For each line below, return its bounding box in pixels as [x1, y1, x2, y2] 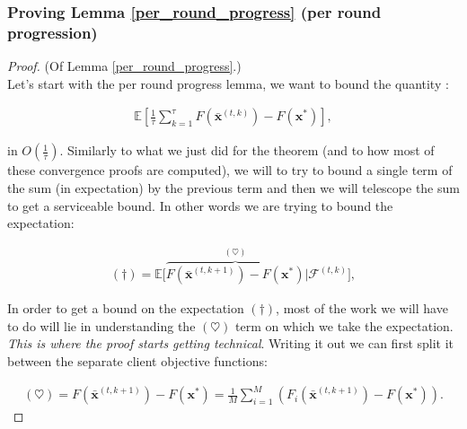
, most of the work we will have [276, 299, 448, 318]
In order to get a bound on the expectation [7, 299, 244, 318]
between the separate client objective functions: [7, 351, 268, 370]
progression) [7, 21, 98, 43]
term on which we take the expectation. [235, 316, 454, 335]
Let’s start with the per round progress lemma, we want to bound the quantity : [7, 74, 449, 92]
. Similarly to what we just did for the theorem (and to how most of [59, 141, 435, 160]
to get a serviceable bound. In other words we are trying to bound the [7, 196, 393, 214]
